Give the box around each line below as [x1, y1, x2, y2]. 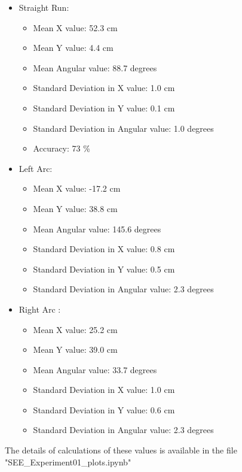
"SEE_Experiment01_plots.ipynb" [5, 455, 131, 468]
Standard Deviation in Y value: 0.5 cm [33, 262, 175, 275]
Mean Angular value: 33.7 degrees [33, 363, 157, 376]
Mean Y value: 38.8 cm [33, 202, 118, 214]
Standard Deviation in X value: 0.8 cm [33, 243, 175, 255]
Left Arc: [19, 162, 53, 174]
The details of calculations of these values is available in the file [5, 444, 237, 456]
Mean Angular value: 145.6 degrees [33, 222, 161, 235]
